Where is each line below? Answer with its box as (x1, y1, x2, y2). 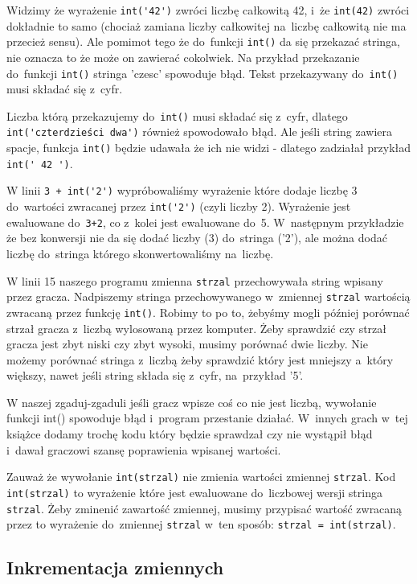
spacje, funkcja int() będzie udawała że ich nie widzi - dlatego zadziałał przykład (6, 139, 411, 156)
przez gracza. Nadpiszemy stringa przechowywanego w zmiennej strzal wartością (6, 288, 411, 305)
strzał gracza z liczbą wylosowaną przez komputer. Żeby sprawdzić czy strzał (6, 319, 387, 336)
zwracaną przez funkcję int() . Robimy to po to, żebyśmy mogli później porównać (6, 303, 410, 320)
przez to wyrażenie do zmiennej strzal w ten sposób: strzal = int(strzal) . (6, 516, 396, 533)
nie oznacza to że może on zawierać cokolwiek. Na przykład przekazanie (6, 48, 360, 65)
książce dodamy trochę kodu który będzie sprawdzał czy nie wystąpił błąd (6, 426, 373, 442)
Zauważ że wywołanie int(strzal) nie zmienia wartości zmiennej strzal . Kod (6, 468, 396, 485)
